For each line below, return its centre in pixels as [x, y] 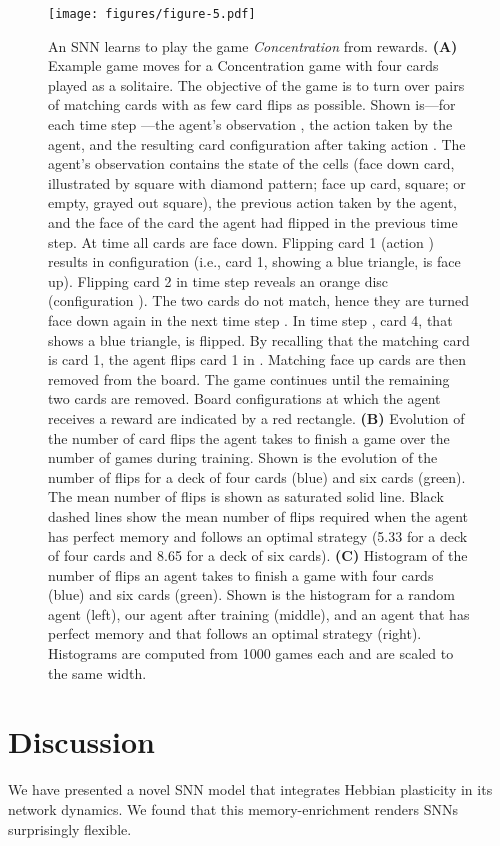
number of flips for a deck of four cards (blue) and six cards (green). [257, 476]
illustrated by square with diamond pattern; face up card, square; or [257, 182]
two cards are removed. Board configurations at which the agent [244, 398]
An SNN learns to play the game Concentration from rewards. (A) [253, 45]
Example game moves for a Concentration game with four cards [243, 65]
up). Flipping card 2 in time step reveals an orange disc [218, 280]
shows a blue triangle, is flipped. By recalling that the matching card [259, 339]
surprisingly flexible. [70, 828]
